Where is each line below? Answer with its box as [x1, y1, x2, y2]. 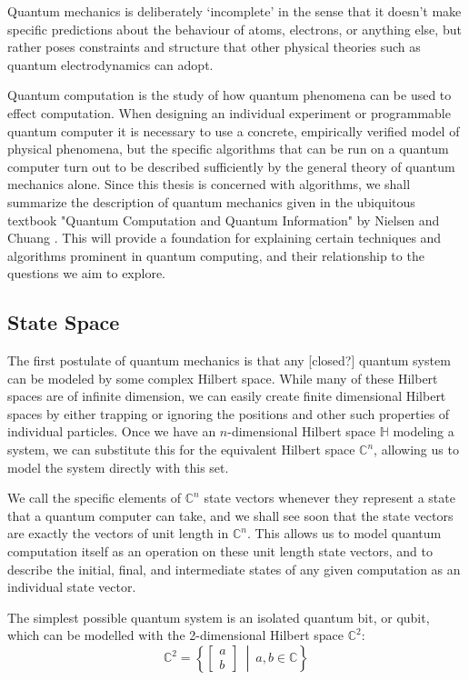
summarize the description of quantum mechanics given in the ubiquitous [7, 192, 415, 211]
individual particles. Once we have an [7, 422, 216, 441]
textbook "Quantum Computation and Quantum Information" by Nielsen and [7, 210, 440, 229]
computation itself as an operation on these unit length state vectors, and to [7, 542, 433, 561]
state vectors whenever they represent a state [204, 488, 455, 507]
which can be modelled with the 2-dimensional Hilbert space [7, 625, 344, 645]
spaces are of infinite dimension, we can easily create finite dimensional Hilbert [7, 386, 446, 405]
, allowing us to [374, 440, 459, 459]
